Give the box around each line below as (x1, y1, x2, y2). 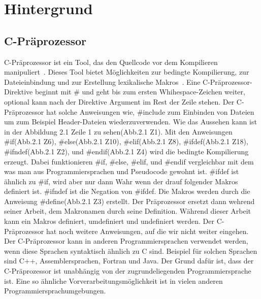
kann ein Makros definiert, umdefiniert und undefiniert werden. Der (4, 216, 214, 226)
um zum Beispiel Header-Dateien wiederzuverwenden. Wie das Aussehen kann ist (4, 116, 257, 127)
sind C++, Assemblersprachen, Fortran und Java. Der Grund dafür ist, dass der (4, 255, 254, 266)
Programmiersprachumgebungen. (4, 285, 106, 296)
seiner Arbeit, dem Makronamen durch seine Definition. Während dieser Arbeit (4, 206, 251, 216)
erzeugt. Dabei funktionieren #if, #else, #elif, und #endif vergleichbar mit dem (4, 156, 254, 167)
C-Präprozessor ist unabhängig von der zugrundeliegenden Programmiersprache (4, 265, 251, 276)
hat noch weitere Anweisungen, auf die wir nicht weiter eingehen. (46, 225, 249, 236)
